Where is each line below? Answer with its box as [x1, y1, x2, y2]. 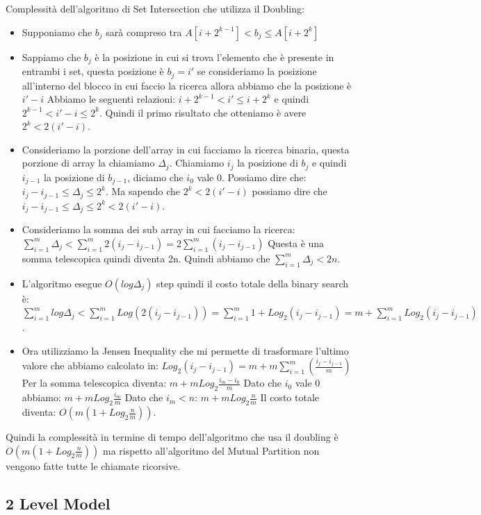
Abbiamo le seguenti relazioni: [47, 92, 176, 106]
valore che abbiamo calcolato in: [22, 358, 158, 373]
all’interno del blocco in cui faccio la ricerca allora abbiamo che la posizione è [22, 78, 352, 92]
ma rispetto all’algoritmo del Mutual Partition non [103, 443, 320, 457]
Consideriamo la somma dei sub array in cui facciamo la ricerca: [22, 222, 295, 237]
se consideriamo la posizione [197, 64, 317, 78]
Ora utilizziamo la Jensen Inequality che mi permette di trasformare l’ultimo [22, 343, 349, 357]
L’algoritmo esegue [22, 276, 102, 290]
